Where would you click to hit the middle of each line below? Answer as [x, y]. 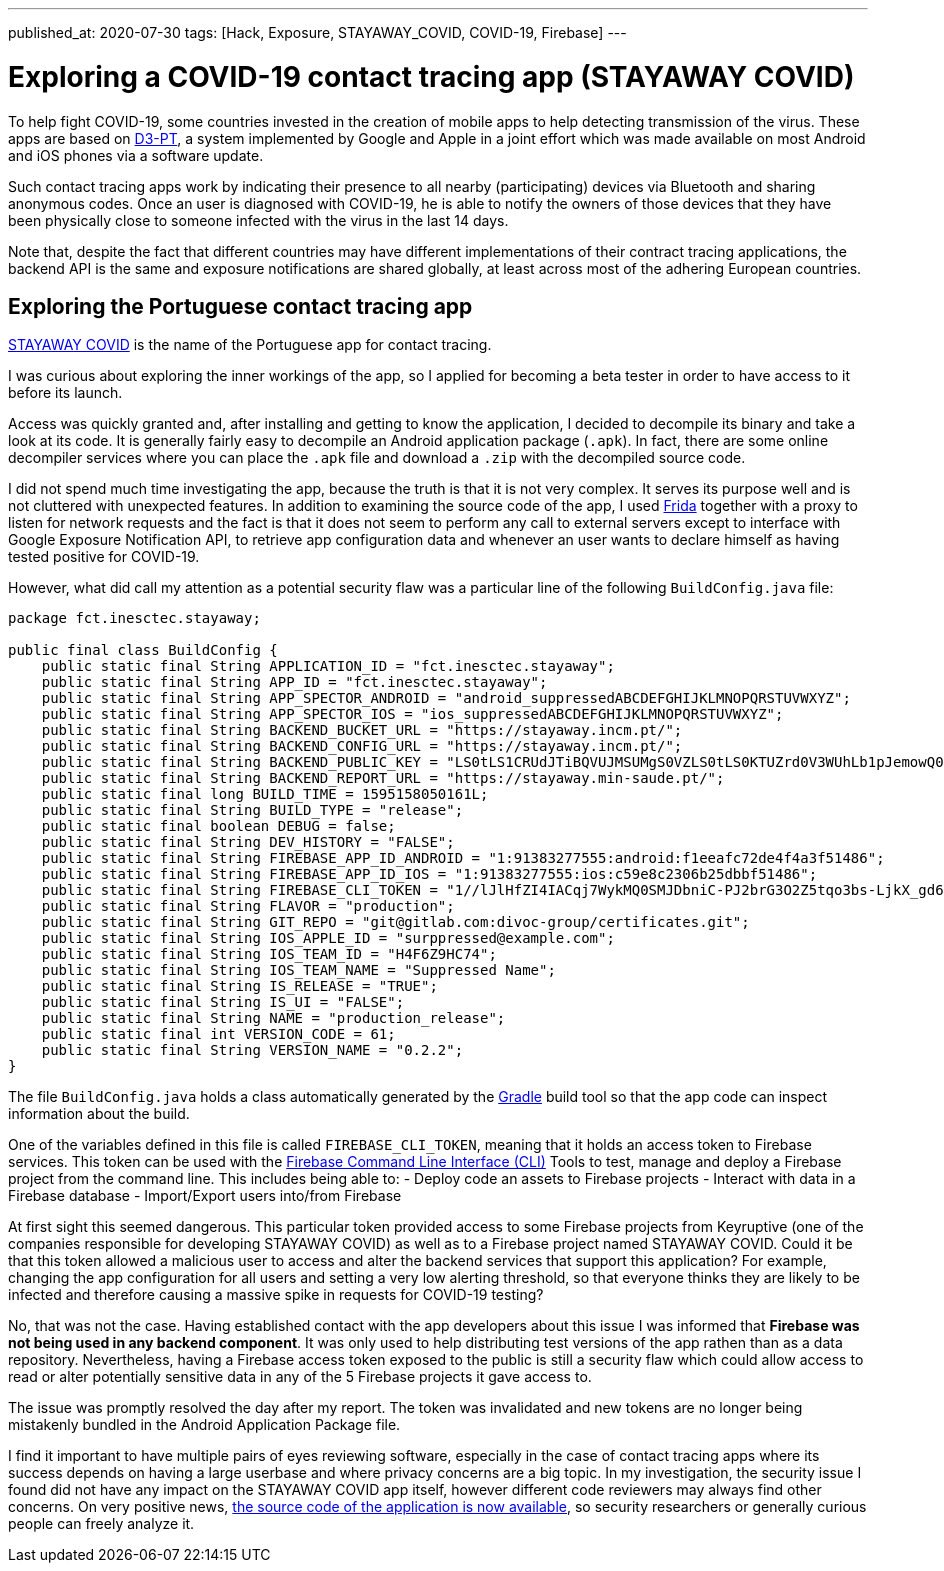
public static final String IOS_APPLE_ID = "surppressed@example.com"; [328, 938]
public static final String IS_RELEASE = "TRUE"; [239, 986]
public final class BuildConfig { [143, 650]
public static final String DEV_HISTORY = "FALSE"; [248, 842]
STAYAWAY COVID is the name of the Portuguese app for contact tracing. [250, 345]
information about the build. [99, 1114]
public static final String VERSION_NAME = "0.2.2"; [252, 1050]
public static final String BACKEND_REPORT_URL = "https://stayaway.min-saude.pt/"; [383, 778]
